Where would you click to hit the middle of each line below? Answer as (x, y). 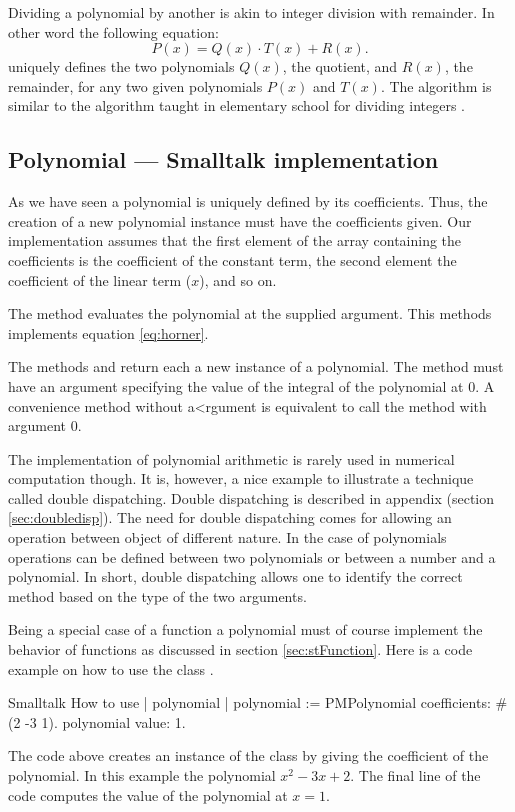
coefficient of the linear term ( (100, 279)
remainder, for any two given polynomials (135, 85)
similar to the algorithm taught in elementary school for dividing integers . (237, 105)
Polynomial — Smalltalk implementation (223, 159)
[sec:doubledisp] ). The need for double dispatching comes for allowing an (230, 517)
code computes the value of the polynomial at (148, 794)
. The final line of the (415, 775)
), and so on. (238, 279)
